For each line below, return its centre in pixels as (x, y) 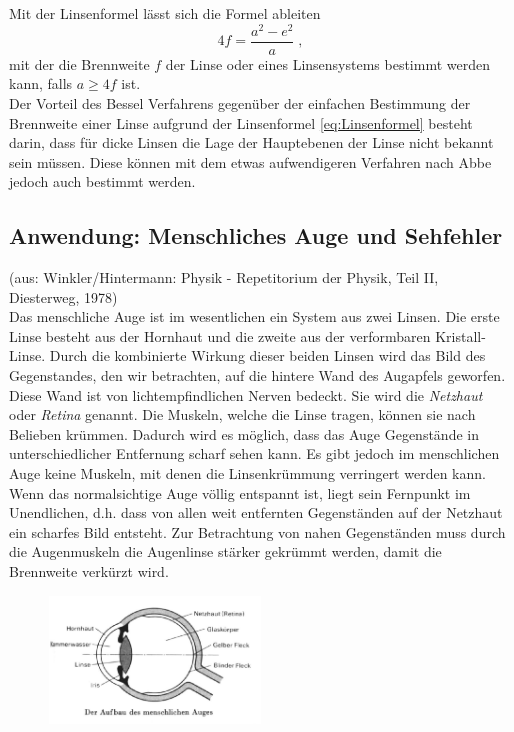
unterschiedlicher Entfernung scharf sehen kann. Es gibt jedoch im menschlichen (254, 453)
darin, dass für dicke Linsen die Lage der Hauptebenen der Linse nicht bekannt (251, 142)
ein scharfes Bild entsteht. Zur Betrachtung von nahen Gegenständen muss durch (257, 531)
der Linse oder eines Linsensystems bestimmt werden (328, 63)
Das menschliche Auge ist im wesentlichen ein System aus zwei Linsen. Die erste (254, 316)
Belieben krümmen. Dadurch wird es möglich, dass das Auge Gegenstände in (244, 433)
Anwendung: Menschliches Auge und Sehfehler (256, 235)
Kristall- (460, 335)
